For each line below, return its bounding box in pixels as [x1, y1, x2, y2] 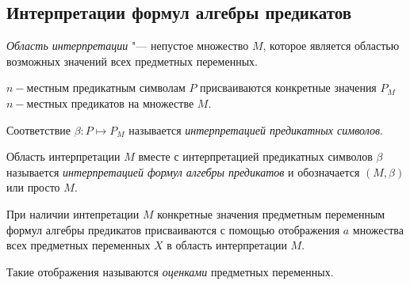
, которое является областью [262, 37, 400, 54]
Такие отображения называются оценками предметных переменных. [6, 263, 334, 279]
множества [352, 221, 404, 237]
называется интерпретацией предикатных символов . [128, 121, 383, 138]
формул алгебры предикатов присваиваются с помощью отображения [6, 221, 340, 237]
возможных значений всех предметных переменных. [6, 52, 258, 69]
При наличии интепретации [6, 205, 140, 222]
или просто [6, 179, 60, 196]
